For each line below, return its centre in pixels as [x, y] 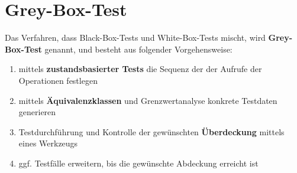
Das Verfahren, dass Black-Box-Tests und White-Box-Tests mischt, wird [135, 37]
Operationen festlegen [58, 80]
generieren [37, 112]
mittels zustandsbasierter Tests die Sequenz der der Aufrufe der [140, 69]
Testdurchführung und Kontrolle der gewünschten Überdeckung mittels [151, 131]
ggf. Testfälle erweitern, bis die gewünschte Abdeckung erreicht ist [138, 163]
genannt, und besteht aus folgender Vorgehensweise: [138, 49]
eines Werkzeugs [48, 143]
